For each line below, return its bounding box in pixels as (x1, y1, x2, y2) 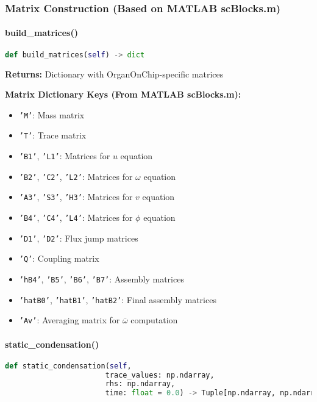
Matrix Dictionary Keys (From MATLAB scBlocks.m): (5, 88, 241, 101)
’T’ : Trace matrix (19, 129, 87, 142)
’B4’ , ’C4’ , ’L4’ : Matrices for (19, 210, 133, 223)
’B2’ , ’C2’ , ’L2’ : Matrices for (19, 170, 133, 182)
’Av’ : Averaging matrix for (19, 314, 120, 326)
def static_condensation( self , (5, 361, 132, 370)
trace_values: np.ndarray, (105, 370, 215, 379)
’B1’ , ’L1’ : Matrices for (19, 149, 110, 162)
